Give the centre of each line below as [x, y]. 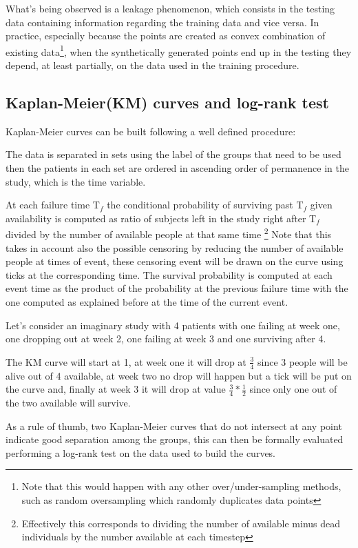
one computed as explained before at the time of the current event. [147, 302]
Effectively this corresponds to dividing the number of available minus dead [181, 523]
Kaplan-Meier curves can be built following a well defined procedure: [151, 131]
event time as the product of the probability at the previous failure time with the [177, 288]
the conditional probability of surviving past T [205, 205]
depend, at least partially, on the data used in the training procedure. [152, 65]
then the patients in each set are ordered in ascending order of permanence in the [177, 168]
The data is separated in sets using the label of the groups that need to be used [173, 154]
